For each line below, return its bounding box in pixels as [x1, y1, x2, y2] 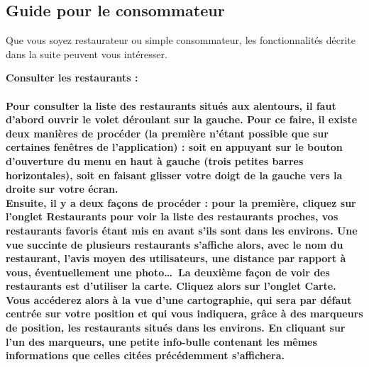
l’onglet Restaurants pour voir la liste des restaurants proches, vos [6, 209, 338, 224]
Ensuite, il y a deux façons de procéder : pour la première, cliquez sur [6, 195, 356, 210]
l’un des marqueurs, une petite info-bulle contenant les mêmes [6, 334, 317, 349]
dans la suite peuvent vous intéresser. [6, 46, 167, 61]
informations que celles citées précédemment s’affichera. [6, 348, 285, 363]
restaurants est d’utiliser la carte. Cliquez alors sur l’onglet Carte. [6, 278, 336, 293]
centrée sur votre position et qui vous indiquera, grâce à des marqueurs [6, 306, 363, 321]
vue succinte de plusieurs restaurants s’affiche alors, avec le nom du [6, 237, 343, 252]
